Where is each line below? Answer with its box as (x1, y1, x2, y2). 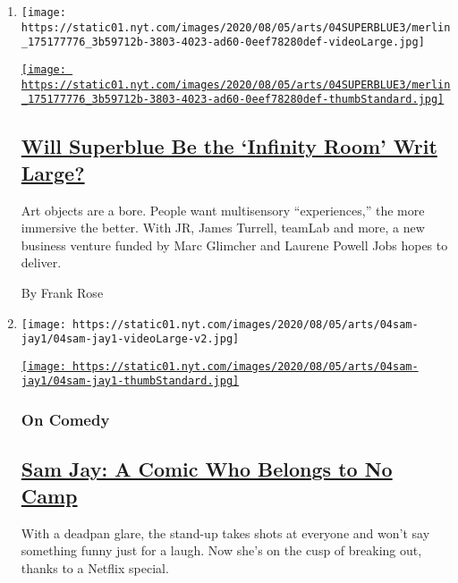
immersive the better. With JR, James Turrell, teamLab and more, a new (21, 218, 425, 237)
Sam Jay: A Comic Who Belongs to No (21, 455, 393, 483)
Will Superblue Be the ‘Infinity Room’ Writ (21, 132, 437, 160)
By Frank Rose (21, 283, 104, 301)
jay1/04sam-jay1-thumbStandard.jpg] (21, 375, 240, 388)
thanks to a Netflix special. (21, 558, 169, 577)
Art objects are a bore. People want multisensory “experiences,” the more (21, 200, 425, 219)
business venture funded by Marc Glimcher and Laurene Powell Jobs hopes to (21, 235, 448, 254)
